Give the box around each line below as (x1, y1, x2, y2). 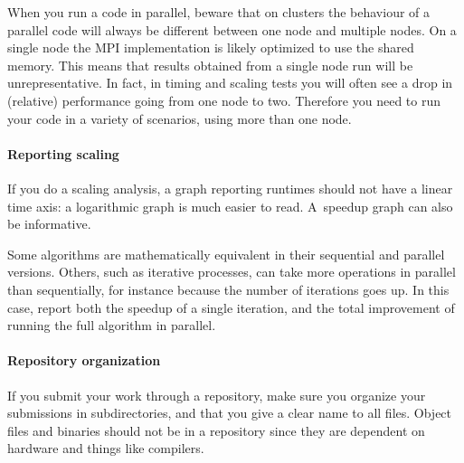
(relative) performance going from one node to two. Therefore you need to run (7, 90, 440, 109)
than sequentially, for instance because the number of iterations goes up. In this (7, 279, 450, 298)
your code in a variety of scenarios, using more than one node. (7, 109, 352, 128)
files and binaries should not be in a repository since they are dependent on (7, 420, 425, 439)
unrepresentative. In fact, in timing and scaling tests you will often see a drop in (7, 73, 453, 92)
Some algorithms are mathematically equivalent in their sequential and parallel (7, 244, 445, 263)
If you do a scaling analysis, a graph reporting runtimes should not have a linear (7, 178, 453, 197)
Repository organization (7, 351, 161, 370)
